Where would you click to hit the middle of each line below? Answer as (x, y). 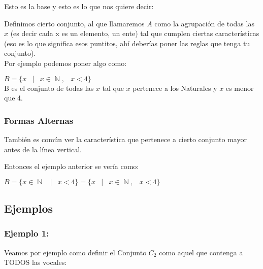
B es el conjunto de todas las (49, 88)
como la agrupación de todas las (204, 23)
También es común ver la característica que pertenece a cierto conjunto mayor (125, 139)
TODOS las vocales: (36, 262)
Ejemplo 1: (27, 233)
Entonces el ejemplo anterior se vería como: (72, 166)
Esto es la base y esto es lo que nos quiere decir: (79, 6)
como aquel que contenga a (201, 252)
